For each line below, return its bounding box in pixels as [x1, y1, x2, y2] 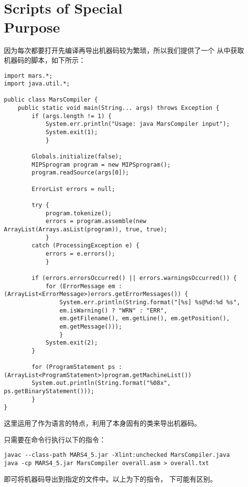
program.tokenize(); [45, 209, 112, 217]
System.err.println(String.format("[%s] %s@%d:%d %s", [59, 298, 240, 306]
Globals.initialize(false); [32, 153, 122, 160]
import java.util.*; [4, 80, 70, 87]
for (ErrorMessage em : [45, 282, 122, 290]
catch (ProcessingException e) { [32, 242, 140, 249]
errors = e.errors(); [45, 250, 116, 257]
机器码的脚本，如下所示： [4, 54, 85, 65]
